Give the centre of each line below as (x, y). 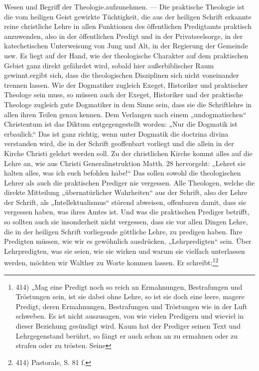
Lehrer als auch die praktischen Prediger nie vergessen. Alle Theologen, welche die (129, 182)
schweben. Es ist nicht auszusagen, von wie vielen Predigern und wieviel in (130, 316)
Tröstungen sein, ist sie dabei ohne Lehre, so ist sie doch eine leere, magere (130, 296)
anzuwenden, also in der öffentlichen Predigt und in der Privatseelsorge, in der (124, 36)
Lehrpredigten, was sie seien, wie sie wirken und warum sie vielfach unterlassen (125, 251)
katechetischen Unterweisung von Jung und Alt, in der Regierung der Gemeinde (126, 46)
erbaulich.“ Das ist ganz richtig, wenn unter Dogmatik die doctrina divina (116, 133)
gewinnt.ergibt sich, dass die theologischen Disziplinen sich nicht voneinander (122, 75)
